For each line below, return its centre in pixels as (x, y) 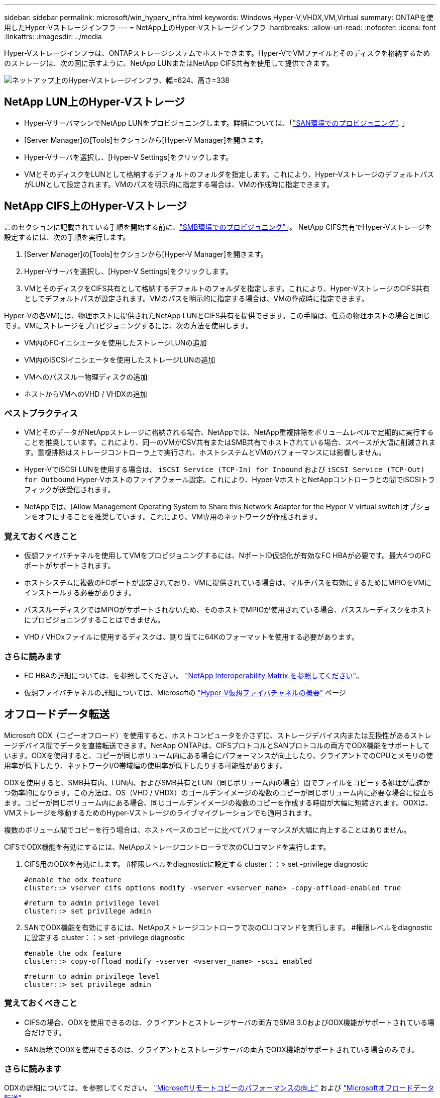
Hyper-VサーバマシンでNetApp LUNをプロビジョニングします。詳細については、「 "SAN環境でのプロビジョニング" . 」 (216, 123)
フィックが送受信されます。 (70, 490)
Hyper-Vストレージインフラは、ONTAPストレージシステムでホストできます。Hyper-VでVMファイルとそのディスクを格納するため (217, 53)
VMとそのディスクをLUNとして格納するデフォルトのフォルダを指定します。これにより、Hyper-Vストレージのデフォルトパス (229, 174)
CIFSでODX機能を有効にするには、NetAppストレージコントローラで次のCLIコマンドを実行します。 (167, 847)
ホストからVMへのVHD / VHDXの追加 (86, 394)
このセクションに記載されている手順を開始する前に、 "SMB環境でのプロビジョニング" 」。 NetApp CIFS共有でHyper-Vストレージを (218, 227)
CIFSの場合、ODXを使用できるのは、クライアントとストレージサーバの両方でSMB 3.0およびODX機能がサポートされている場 (229, 1022)
